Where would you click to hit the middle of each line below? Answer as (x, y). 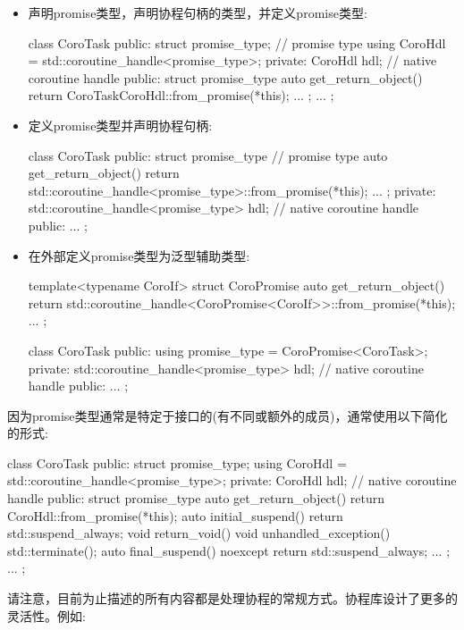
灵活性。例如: (46, 615)
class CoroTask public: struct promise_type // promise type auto (208, 155)
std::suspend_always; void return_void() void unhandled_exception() (199, 533)
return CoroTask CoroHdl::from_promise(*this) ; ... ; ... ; (181, 95)
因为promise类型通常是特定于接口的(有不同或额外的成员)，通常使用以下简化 (228, 415)
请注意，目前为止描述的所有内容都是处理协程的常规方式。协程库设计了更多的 (232, 598)
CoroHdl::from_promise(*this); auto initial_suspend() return (175, 515)
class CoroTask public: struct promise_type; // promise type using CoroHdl (237, 42)
